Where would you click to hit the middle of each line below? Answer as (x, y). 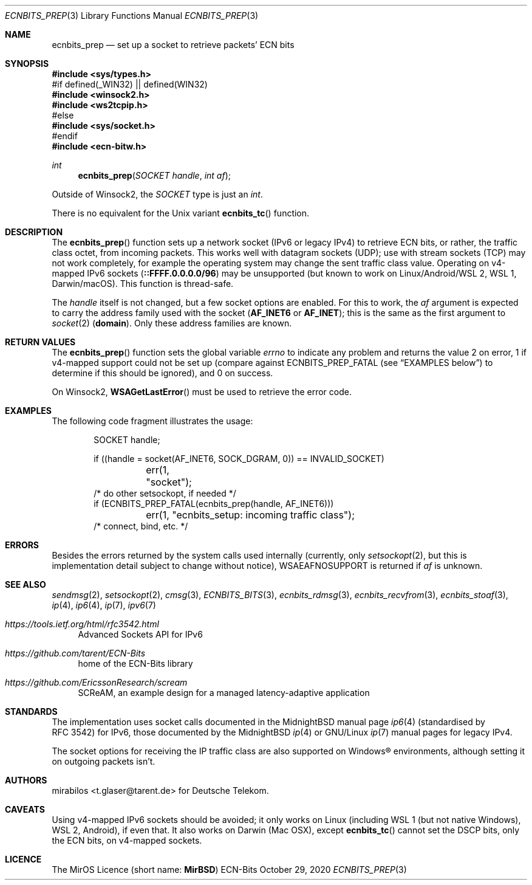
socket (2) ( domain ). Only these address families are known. (172, 323)
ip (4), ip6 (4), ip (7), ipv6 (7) (104, 605)
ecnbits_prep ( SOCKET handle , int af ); (155, 175)
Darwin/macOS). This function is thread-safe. (143, 284)
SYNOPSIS (27, 64)
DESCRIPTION (34, 232)
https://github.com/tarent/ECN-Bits (75, 653)
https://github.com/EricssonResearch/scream (96, 682)
